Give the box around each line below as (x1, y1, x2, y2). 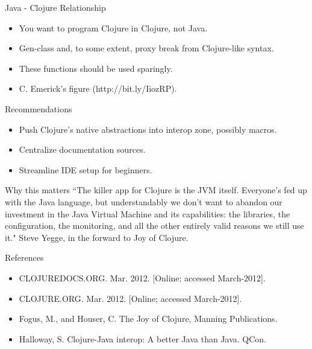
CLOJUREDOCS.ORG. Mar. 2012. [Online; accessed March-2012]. (19, 271, 266, 284)
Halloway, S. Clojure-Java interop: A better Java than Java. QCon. (19, 332, 267, 345)
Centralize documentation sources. (19, 143, 146, 156)
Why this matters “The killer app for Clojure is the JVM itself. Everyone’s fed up (5, 184, 307, 196)
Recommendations (5, 102, 72, 115)
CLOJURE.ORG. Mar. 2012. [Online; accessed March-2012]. (19, 292, 242, 304)
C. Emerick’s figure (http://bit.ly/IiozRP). (19, 82, 177, 95)
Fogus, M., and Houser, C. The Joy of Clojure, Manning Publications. (19, 312, 278, 325)
